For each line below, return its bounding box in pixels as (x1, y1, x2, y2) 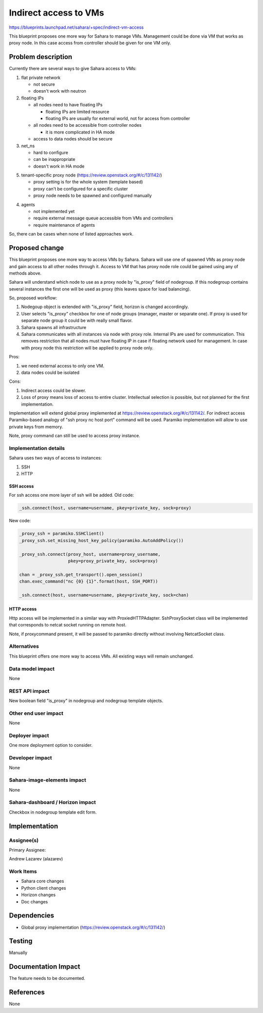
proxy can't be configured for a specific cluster (33, 186, 128, 192)
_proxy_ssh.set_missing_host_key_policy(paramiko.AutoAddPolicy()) (19, 538, 184, 543)
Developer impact (9, 755, 52, 761)
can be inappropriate (33, 156, 75, 162)
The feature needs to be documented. (9, 975, 85, 981)
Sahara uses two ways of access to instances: (9, 455, 102, 461)
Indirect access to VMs (9, 7, 104, 18)
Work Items (9, 868, 37, 875)
